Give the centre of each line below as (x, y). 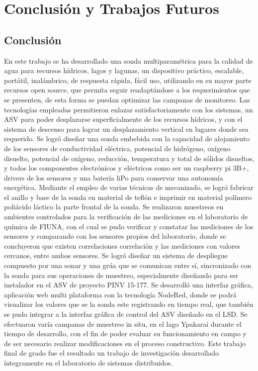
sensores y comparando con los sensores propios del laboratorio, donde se (115, 236)
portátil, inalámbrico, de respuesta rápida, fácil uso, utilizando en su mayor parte (128, 80)
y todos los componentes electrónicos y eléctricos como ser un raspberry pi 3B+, (127, 168)
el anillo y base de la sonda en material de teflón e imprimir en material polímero (128, 197)
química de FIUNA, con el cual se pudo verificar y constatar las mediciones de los (129, 226)
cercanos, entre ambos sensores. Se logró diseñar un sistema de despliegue (116, 255)
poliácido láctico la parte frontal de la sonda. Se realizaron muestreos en (114, 207)
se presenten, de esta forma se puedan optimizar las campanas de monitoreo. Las (127, 99)
